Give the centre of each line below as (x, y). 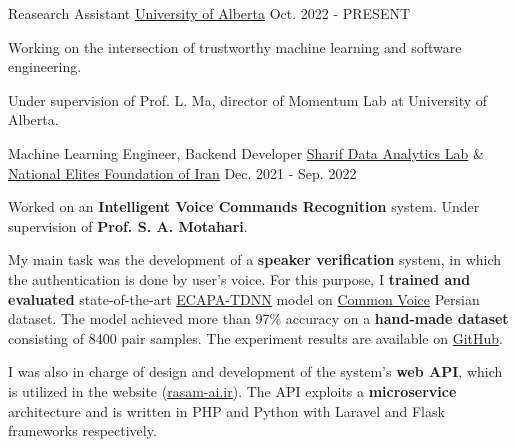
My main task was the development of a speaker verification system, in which (255, 259)
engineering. (45, 66)
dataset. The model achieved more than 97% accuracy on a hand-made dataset (258, 318)
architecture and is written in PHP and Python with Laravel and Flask (226, 410)
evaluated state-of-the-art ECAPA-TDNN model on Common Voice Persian (244, 298)
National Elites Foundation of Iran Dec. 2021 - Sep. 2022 (182, 172)
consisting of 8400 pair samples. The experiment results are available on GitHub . (256, 337)
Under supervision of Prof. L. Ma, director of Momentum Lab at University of (248, 99)
